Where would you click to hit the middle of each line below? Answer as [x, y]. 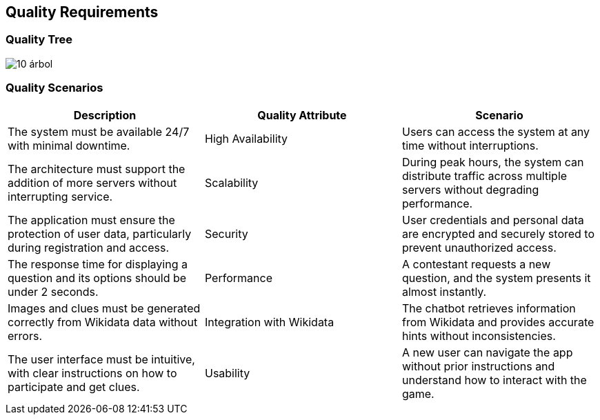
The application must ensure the [91, 220]
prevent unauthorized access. [479, 247]
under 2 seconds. [53, 291]
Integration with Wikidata [269, 322]
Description [105, 115]
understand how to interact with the [494, 380]
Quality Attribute [302, 115]
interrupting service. [60, 196]
